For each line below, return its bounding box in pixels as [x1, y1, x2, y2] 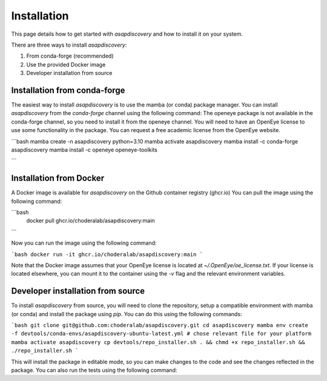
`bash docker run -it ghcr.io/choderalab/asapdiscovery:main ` [11, 251, 203, 257]
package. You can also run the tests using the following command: [11, 366, 177, 374]
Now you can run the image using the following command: [11, 239, 157, 247]
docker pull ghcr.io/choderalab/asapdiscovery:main [26, 217, 155, 224]
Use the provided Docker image [26, 61, 106, 68]
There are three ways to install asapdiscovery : [11, 41, 127, 48]
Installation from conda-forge [11, 85, 125, 95]
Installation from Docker [11, 173, 105, 184]
